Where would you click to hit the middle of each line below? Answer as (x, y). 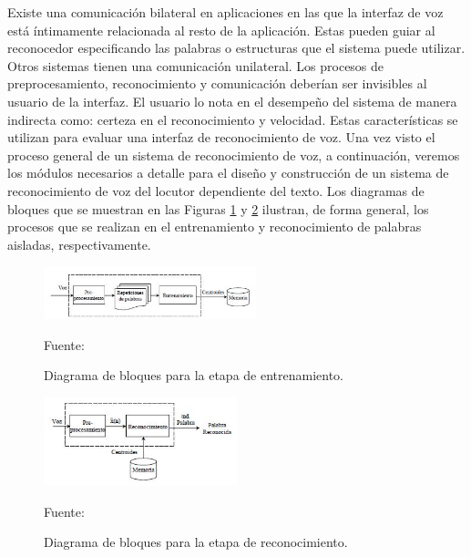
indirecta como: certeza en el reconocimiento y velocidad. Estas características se (233, 119)
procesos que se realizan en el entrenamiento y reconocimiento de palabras (215, 227)
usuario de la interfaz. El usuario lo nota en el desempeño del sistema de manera (232, 101)
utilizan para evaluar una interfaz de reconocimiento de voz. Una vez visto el (221, 137)
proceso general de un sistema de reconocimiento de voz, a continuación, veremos (234, 155)
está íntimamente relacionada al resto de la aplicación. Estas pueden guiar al (221, 30)
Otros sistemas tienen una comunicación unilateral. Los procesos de (196, 65)
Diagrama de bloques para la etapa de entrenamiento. (194, 375)
